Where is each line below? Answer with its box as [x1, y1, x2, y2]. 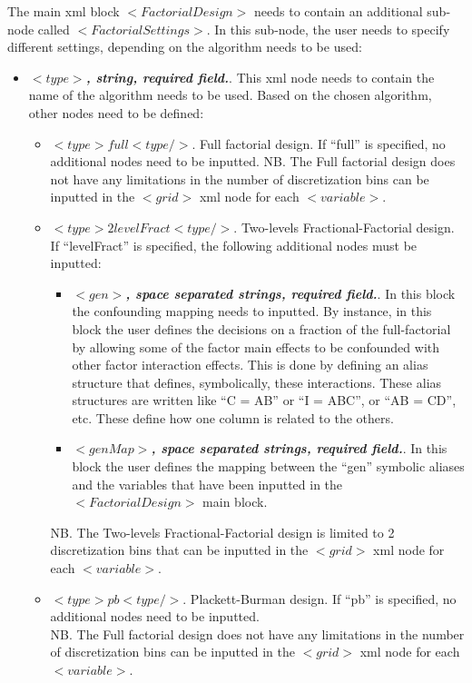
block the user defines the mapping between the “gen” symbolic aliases [72, 457, 465, 476]
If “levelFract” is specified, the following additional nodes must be [50, 235, 418, 254]
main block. [202, 492, 268, 511]
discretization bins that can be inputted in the [50, 540, 309, 559]
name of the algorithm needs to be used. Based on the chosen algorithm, [28, 85, 432, 104]
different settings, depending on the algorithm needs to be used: [7, 37, 362, 56]
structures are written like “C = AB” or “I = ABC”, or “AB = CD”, [72, 391, 457, 410]
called [37, 19, 70, 38]
